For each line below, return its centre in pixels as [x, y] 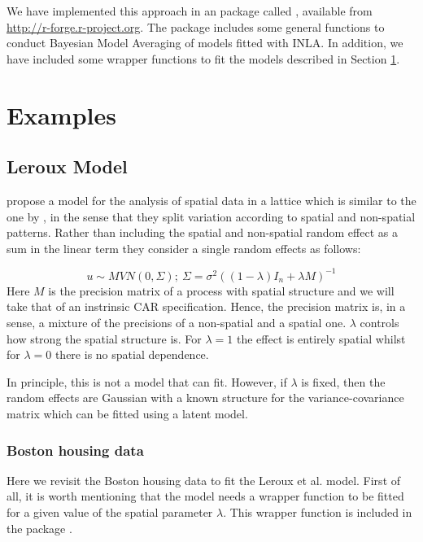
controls [379, 323]
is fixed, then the [343, 381]
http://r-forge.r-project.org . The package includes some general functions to [196, 26]
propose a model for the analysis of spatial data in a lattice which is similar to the [211, 200]
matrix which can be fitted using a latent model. [127, 413]
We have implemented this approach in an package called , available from [190, 11]
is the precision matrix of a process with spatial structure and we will [221, 290]
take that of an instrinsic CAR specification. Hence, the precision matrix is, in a [206, 306]
